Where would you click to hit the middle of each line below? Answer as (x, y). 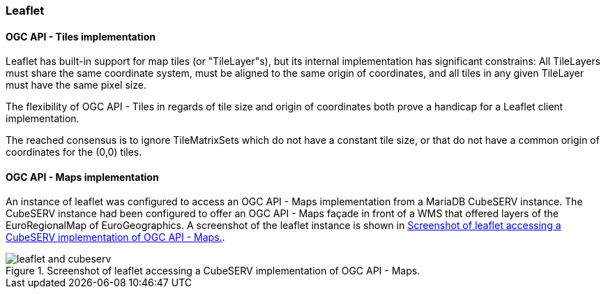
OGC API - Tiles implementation (81, 36)
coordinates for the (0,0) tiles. (74, 152)
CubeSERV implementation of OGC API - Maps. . (115, 237)
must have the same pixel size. (76, 85)
